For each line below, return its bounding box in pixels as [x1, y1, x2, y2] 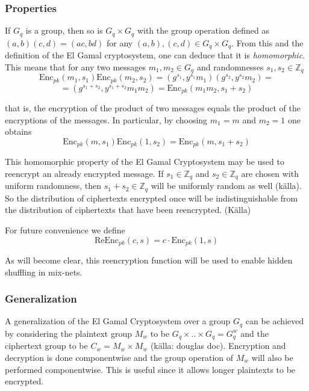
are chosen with [241, 167, 299, 179]
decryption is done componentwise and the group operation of [5, 351, 234, 363]
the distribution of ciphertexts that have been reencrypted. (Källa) [5, 203, 251, 216]
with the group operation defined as [137, 24, 270, 37]
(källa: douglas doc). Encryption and [150, 339, 286, 352]
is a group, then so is [25, 24, 103, 37]
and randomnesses [196, 60, 264, 73]
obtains [5, 125, 32, 138]
